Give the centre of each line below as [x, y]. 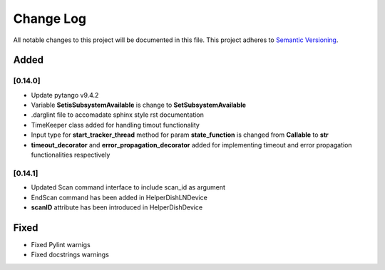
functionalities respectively [71, 155]
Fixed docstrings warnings [70, 255]
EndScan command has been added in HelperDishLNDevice [119, 197]
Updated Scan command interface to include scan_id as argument [128, 187]
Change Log [50, 19]
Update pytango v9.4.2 [65, 95]
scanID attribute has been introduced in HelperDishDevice [117, 207]
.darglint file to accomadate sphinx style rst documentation [118, 115]
